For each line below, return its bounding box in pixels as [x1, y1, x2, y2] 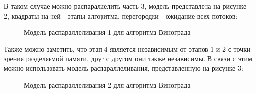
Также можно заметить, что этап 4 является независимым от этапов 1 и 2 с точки [4, 43, 251, 54]
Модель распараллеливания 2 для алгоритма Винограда [24, 79, 191, 90]
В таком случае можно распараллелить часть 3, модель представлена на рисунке [4, 1, 247, 11]
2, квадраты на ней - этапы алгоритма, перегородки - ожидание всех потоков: [4, 10, 238, 21]
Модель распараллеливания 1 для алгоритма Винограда [24, 27, 191, 37]
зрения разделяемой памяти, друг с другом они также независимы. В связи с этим [4, 53, 252, 63]
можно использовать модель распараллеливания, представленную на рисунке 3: [4, 62, 243, 73]
